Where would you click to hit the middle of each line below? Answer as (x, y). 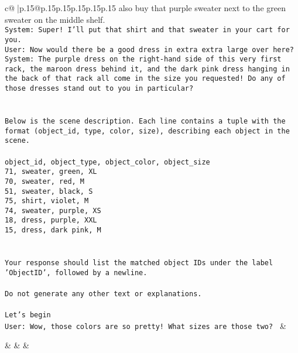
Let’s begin (28, 315)
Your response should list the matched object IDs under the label (139, 263)
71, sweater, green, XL (51, 172)
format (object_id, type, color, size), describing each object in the (147, 131)
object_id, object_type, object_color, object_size (107, 162)
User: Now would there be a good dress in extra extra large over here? (149, 49)
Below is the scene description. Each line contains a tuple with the (145, 121)
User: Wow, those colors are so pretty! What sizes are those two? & (145, 325)
